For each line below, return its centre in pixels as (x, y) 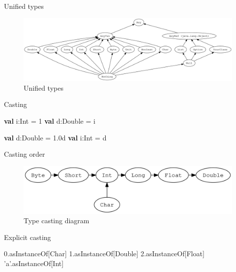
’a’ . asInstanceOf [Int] (34, 263)
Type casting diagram (57, 221)
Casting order (25, 154)
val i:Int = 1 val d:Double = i (50, 120)
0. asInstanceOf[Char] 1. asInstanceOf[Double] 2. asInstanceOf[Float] (104, 254)
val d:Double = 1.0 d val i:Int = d (55, 137)
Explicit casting (28, 237)
